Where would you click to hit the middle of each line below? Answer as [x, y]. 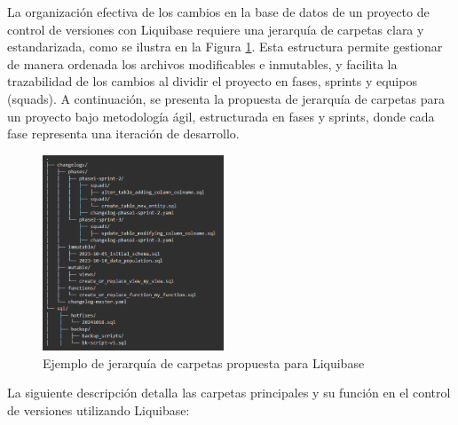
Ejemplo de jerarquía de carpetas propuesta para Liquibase [204, 362]
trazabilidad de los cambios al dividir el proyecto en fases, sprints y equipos [212, 81]
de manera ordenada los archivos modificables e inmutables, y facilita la [202, 63]
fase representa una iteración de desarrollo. [123, 134]
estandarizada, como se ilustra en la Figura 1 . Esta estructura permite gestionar [225, 47]
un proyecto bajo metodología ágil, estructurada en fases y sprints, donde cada [221, 116]
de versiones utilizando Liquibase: [99, 409]
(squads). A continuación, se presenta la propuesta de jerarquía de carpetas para [226, 98]
